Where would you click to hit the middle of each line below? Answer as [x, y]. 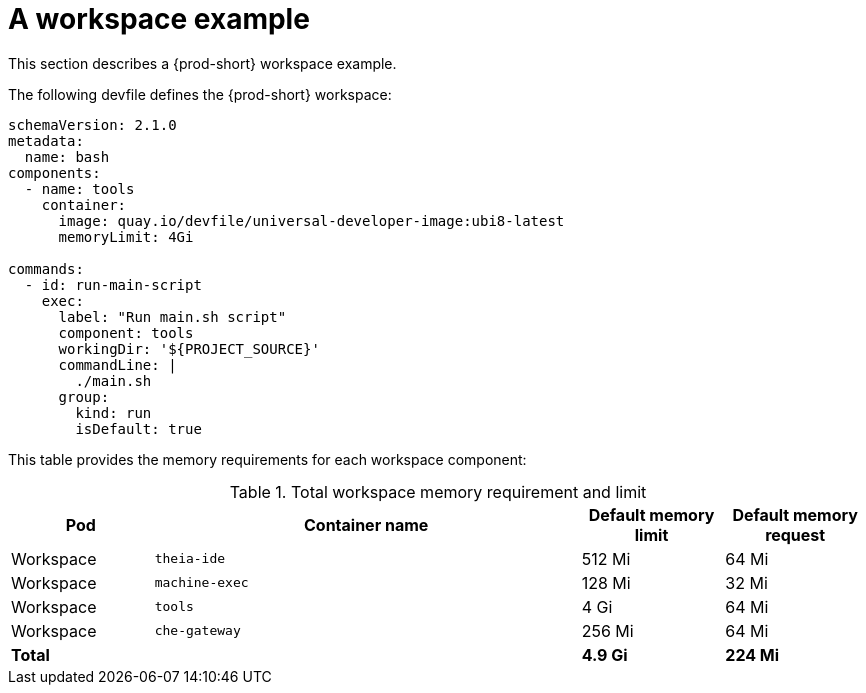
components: [54, 172]
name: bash [67, 156]
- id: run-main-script [113, 284]
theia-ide [190, 559]
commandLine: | [117, 364]
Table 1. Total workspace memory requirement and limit [438, 491]
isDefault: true [138, 428]
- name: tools [79, 188]
